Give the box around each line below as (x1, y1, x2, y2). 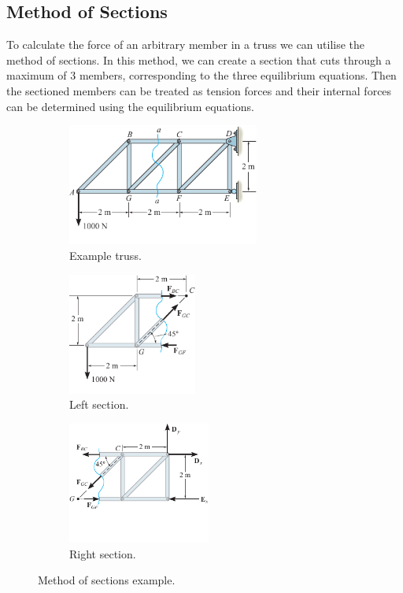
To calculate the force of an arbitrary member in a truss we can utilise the (6, 36, 365, 53)
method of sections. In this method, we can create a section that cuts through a (6, 51, 391, 68)
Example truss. (69, 246, 142, 263)
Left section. (69, 396, 129, 413)
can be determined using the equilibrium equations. (6, 98, 254, 114)
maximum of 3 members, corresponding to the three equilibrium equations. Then (6, 67, 397, 83)
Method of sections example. (38, 572, 176, 588)
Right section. (69, 545, 136, 561)
